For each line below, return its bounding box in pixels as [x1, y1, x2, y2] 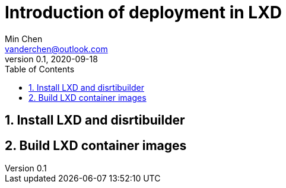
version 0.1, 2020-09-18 [5, 53, 98, 64]
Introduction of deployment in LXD [5, 2, 282, 23]
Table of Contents [5, 63, 75, 74]
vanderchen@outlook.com [5, 43, 108, 54]
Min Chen [5, 33, 43, 44]
